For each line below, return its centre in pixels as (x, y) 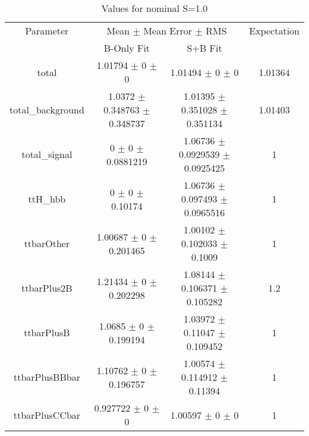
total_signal (47, 154)
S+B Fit (204, 48)
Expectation (274, 31)
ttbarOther (47, 243)
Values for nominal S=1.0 (154, 8)
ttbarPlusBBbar (47, 377)
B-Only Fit (127, 48)
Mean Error (168, 31)
